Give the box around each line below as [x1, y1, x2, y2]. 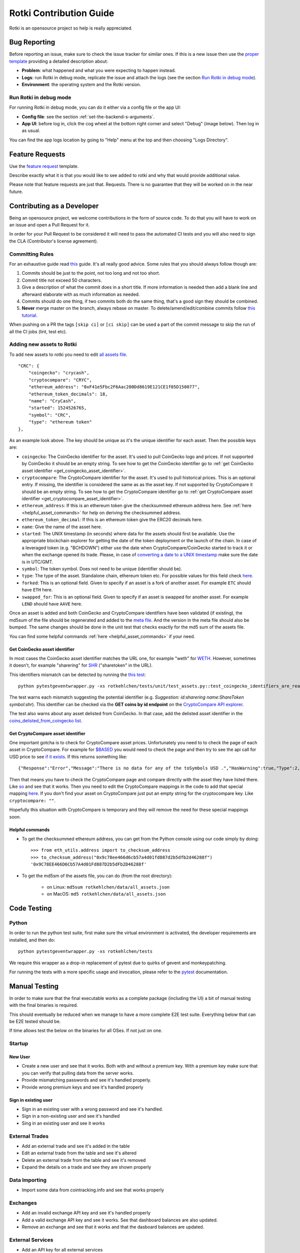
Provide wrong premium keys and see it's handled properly [21, 1084, 143, 1090]
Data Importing [9, 1176, 47, 1183]
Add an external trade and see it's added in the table [21, 1143, 130, 1149]
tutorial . [21, 312, 37, 318]
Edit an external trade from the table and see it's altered [21, 1150, 137, 1156]
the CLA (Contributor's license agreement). [9, 238, 98, 244]
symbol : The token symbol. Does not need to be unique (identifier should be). [21, 566, 182, 571]
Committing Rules [9, 251, 54, 258]
